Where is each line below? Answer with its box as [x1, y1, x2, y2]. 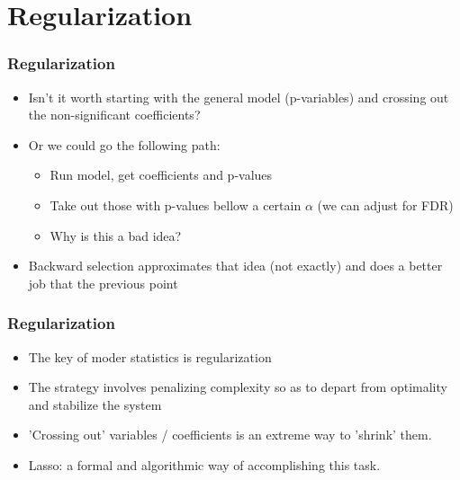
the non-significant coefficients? [28, 105, 201, 124]
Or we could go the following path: [28, 135, 221, 154]
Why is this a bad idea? [50, 226, 182, 244]
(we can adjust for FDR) [317, 195, 454, 214]
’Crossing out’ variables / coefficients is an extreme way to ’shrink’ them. [28, 425, 432, 444]
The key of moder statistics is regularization [28, 347, 272, 366]
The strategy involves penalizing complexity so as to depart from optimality [28, 378, 447, 396]
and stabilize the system [28, 395, 162, 413]
